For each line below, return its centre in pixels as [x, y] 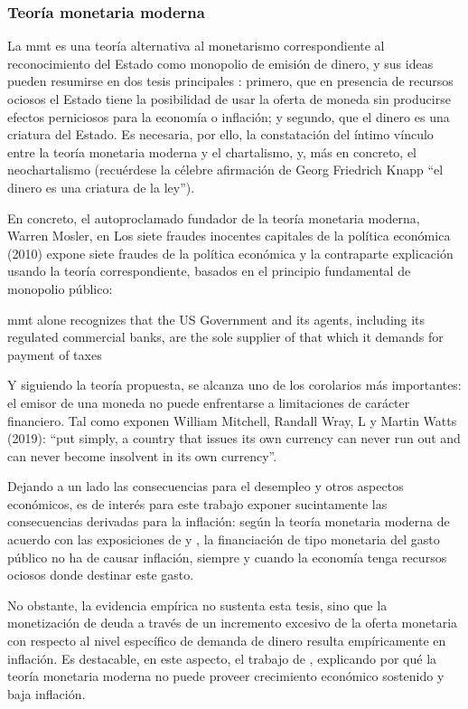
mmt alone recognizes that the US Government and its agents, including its [216, 319]
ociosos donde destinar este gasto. [101, 575]
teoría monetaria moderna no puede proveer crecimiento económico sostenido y [226, 676]
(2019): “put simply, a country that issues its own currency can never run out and [234, 438]
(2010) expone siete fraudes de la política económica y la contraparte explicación [230, 253]
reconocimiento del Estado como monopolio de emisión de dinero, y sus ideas [220, 63]
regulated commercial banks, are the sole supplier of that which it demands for [225, 337]
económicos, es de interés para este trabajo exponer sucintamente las [197, 503]
